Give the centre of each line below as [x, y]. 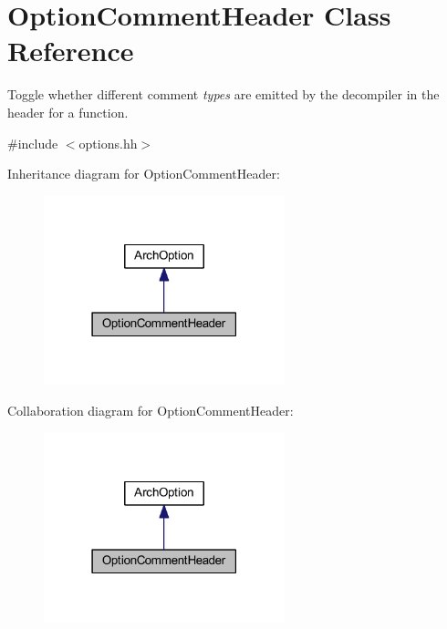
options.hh [108, 143]
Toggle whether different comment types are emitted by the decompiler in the [223, 94]
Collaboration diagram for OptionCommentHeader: [151, 411]
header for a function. [68, 112]
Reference [71, 51]
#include [33, 143]
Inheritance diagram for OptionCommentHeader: [144, 174]
